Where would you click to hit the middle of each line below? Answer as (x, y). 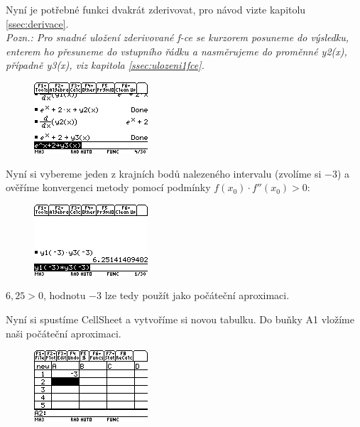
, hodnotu (64, 295)
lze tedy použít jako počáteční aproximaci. (197, 295)
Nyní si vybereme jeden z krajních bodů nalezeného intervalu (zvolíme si (164, 173)
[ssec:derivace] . (37, 23)
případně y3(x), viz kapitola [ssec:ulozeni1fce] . (105, 65)
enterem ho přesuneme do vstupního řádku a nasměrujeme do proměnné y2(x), (176, 51)
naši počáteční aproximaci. (64, 333)
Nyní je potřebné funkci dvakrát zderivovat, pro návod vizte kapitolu (156, 9)
